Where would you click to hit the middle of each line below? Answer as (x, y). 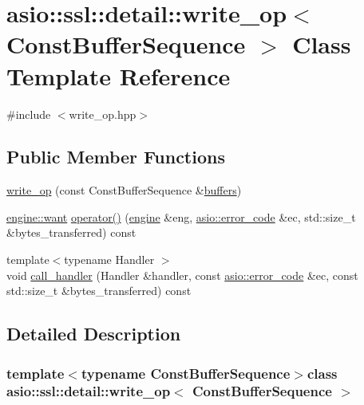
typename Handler (109, 260)
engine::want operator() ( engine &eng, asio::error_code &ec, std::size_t (181, 216)
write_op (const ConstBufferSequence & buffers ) (124, 190)
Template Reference (119, 75)
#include (29, 114)
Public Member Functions (116, 157)
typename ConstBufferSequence (186, 373)
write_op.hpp (103, 114)
